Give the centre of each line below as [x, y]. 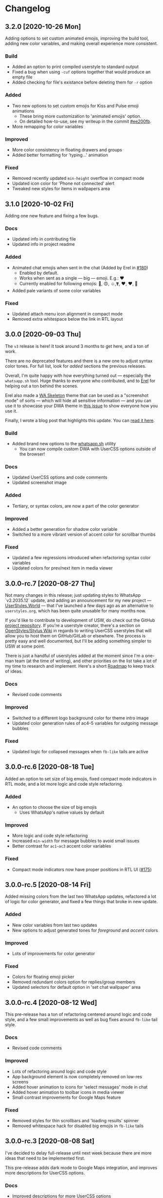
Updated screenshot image [39, 482]
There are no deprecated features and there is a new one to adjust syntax [79, 361]
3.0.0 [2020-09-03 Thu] [43, 335]
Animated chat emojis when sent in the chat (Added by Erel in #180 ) [80, 267]
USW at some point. [25, 646]
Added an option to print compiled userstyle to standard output [75, 67]
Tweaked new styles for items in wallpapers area [61, 189]
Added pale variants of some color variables [56, 290]
